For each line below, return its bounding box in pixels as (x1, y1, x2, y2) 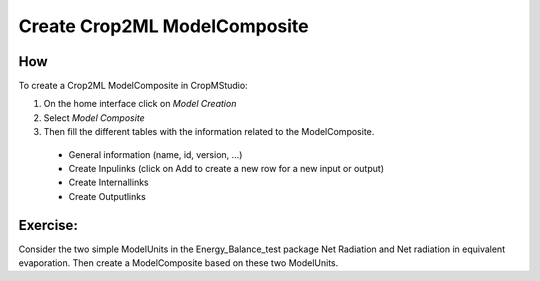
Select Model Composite (43, 111, 145, 124)
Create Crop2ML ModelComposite (18, 15, 309, 37)
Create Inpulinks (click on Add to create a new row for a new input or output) (68, 163, 385, 175)
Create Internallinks (68, 176, 149, 189)
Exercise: (18, 216, 79, 234)
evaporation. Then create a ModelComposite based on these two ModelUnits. (18, 257, 339, 269)
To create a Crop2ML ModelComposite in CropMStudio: (18, 80, 249, 92)
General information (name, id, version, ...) (68, 148, 243, 160)
